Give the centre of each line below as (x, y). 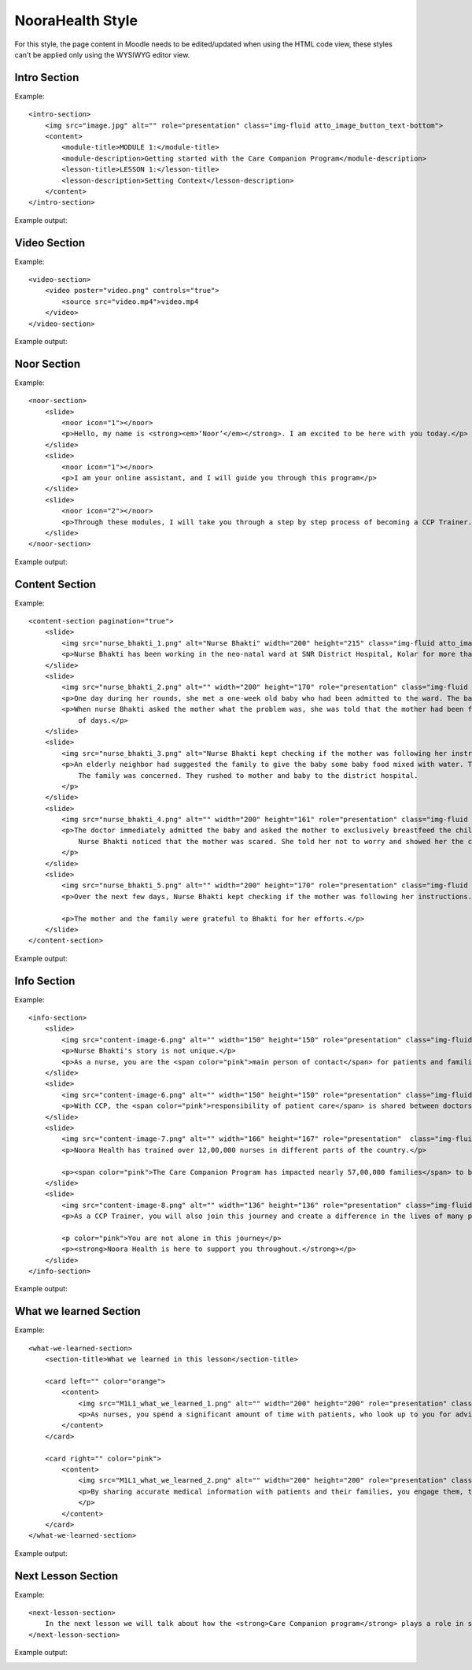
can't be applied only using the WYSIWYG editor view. (102, 54)
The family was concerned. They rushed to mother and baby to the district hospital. (248, 775)
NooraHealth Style (76, 20)
